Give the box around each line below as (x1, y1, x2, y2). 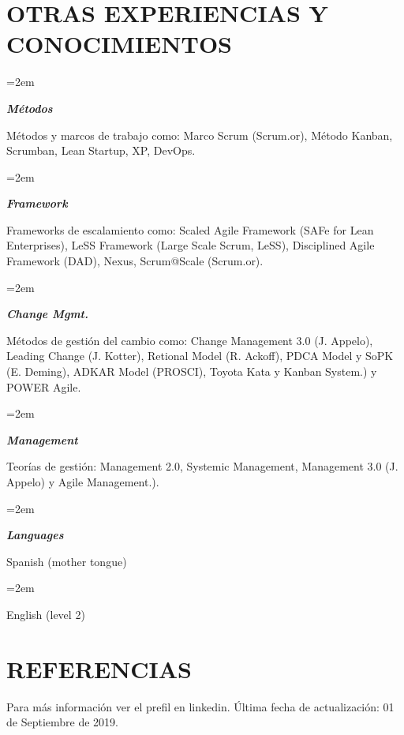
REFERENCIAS (6, 652, 193, 684)
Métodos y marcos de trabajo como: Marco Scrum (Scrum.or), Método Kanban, (6, 126, 393, 143)
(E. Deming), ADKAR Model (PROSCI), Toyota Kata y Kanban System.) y (6, 363, 377, 380)
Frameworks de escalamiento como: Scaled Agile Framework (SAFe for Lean (6, 221, 374, 238)
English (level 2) (6, 606, 85, 622)
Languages (6, 527, 64, 543)
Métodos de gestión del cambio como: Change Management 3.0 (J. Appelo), (6, 332, 373, 348)
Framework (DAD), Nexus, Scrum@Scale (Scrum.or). (6, 253, 264, 269)
